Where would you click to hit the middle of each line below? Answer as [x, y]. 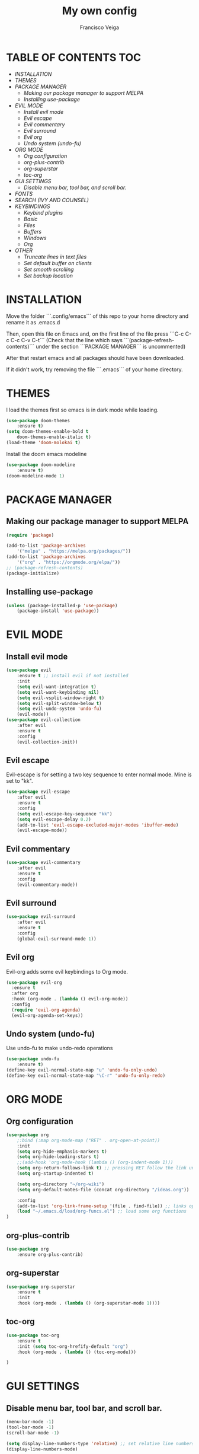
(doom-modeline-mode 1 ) [36, 476]
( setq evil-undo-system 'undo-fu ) [59, 709]
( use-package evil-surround [41, 917]
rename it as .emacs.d [33, 322]
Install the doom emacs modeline [46, 454]
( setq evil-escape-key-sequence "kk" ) [65, 814]
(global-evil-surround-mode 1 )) [57, 939]
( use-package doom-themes [38, 420]
